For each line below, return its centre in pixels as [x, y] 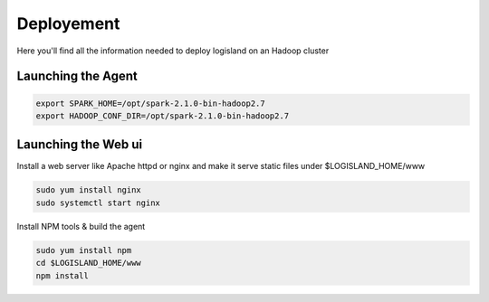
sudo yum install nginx [89, 190]
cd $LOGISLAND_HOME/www [89, 263]
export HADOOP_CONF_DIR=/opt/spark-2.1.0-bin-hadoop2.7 [163, 116]
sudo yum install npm [84, 250]
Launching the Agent [77, 76]
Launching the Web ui [80, 145]
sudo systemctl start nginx [98, 203]
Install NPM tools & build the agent [81, 226]
